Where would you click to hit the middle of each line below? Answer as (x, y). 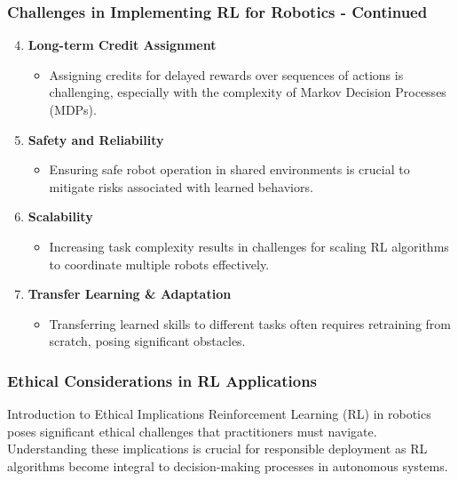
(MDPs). (73, 109)
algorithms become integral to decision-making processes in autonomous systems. (228, 465)
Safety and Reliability (96, 139)
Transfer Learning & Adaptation (130, 294)
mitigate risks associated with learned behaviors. (181, 186)
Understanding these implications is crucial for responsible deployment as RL (217, 449)
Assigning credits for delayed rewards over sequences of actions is (226, 74)
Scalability (60, 216)
